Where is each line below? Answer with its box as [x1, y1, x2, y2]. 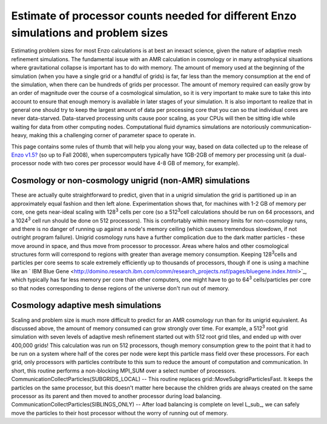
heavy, [11, 132, 28, 139]
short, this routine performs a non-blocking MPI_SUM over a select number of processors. [11, 367, 237, 374]
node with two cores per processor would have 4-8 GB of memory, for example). [38, 160, 240, 167]
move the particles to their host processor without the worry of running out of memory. [11, 409, 228, 417]
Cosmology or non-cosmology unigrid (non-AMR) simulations [11, 175, 251, 186]
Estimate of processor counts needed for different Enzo [11, 9, 297, 22]
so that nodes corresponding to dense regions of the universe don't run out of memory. [11, 284, 230, 292]
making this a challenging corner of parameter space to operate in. [29, 132, 196, 139]
